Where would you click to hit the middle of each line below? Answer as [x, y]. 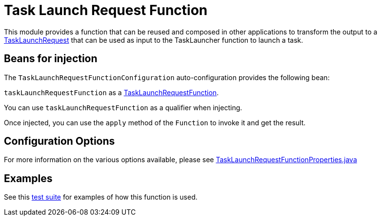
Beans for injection [51, 59]
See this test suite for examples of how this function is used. [101, 197]
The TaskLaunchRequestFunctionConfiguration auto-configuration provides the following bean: [167, 77]
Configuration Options [60, 141]
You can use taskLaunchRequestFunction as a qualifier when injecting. [123, 107]
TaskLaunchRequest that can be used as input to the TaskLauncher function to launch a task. [154, 40]
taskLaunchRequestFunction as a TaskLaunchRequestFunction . [111, 92]
